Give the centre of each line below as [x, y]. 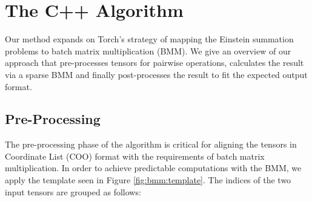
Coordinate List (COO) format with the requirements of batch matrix [135, 156]
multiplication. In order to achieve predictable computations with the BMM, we [153, 168]
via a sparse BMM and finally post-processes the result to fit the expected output [156, 74]
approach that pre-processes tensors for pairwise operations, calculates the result [154, 63]
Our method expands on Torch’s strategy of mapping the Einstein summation [149, 39]
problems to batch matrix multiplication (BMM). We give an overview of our [148, 50]
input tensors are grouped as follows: [73, 191]
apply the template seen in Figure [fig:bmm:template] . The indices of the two [148, 180]
